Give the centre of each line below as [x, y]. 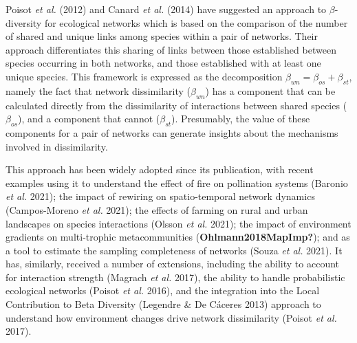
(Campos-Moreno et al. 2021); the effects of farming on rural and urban [157, 209]
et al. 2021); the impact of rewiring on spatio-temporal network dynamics [160, 196]
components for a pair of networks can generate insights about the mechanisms [172, 132]
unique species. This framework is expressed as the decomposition [144, 76]
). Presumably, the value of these [241, 119]
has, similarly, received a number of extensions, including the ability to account [172, 264]
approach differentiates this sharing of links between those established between [171, 49]
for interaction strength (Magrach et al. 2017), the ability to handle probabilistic [175, 277]
